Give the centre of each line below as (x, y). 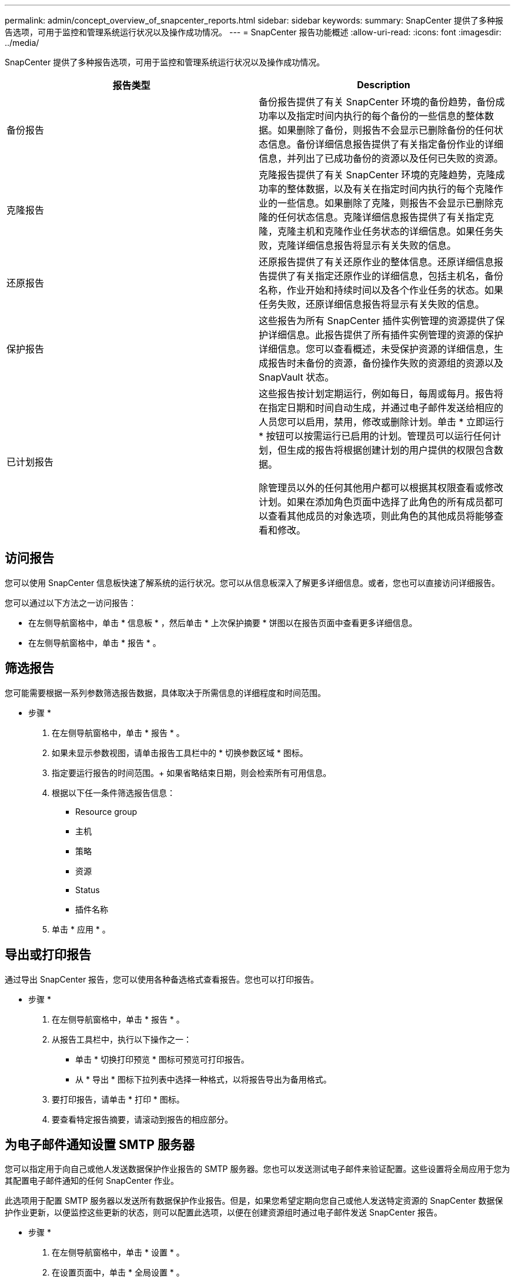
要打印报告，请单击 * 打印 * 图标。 (118, 1099)
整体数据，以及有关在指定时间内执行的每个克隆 (391, 189)
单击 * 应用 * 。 (81, 929)
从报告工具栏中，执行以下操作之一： (122, 1039)
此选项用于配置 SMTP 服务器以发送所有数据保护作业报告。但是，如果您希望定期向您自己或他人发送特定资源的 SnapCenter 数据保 (254, 1201)
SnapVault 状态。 (297, 377)
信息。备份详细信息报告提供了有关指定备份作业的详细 (386, 144)
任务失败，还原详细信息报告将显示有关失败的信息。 (372, 304)
